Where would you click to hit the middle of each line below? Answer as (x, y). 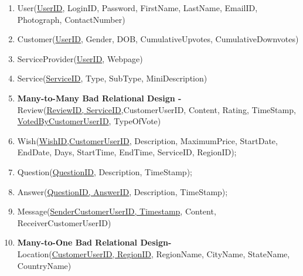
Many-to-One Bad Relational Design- (94, 242)
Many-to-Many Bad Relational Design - (99, 98)
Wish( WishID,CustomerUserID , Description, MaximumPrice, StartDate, (147, 140)
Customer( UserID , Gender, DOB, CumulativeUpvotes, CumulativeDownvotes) (158, 39)
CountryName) (44, 265)
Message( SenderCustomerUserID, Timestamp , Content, (117, 211)
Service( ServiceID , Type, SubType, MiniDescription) (112, 78)
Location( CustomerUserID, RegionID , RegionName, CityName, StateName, (154, 253)
